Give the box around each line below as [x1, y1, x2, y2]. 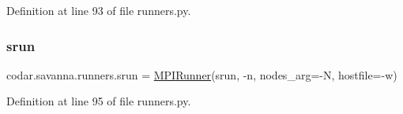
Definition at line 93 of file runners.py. [6, 2, 191, 18]
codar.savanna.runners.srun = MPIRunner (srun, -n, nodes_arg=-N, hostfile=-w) [6, 66, 397, 83]
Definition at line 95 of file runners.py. [6, 93, 191, 109]
